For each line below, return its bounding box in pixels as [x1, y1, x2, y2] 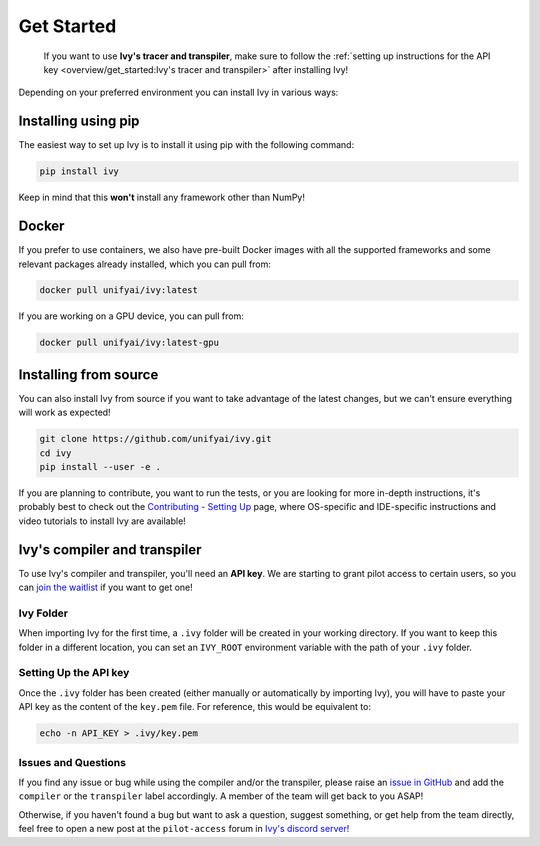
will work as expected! [18, 406, 111, 419]
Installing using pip [18, 113, 140, 130]
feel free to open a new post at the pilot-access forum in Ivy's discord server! [18, 823, 350, 835]
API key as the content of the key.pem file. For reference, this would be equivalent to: [18, 701, 372, 713]
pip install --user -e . [39, 461, 162, 473]
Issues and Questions [18, 755, 127, 769]
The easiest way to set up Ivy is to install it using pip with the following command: [18, 139, 355, 151]
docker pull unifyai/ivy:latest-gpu [39, 337, 220, 349]
